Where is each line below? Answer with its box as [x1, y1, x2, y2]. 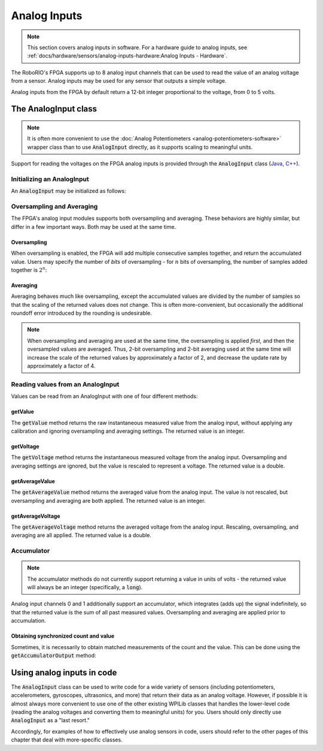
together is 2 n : [11, 266, 47, 273]
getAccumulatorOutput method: [11, 652, 96, 659]
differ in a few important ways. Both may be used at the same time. [11, 223, 176, 230]
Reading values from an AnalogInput [11, 380, 120, 388]
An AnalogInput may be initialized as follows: [11, 188, 126, 195]
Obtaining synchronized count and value [11, 632, 115, 640]
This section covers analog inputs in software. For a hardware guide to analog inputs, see [27, 44, 248, 51]
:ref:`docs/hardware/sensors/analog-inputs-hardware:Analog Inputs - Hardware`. [27, 52, 227, 59]
